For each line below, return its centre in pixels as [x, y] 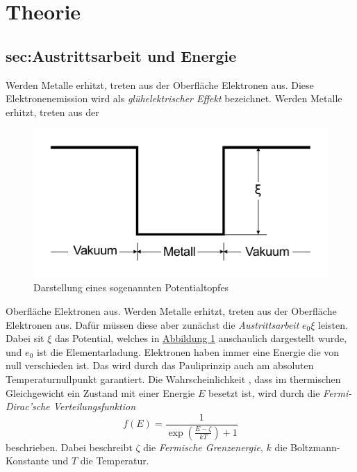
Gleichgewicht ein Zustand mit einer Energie [100, 392]
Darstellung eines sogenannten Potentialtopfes [131, 287]
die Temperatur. [115, 461]
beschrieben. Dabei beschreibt [69, 447]
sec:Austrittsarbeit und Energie [121, 55]
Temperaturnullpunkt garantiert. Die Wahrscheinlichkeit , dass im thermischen [173, 379]
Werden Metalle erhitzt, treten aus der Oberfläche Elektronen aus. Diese [160, 84]
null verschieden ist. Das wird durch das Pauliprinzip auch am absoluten [160, 365]
